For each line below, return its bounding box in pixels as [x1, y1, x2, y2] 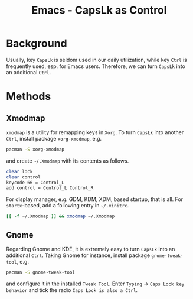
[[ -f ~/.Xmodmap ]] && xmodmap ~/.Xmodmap [6, 213, 115, 219]
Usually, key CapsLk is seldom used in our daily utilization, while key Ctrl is [6, 56, 187, 63]
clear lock [6, 168, 33, 174]
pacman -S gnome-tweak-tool [6, 269, 76, 275]
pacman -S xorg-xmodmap [6, 146, 65, 152]
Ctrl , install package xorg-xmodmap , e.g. [6, 135, 102, 142]
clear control [6, 174, 41, 180]
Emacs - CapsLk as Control [31, 4, 167, 17]
